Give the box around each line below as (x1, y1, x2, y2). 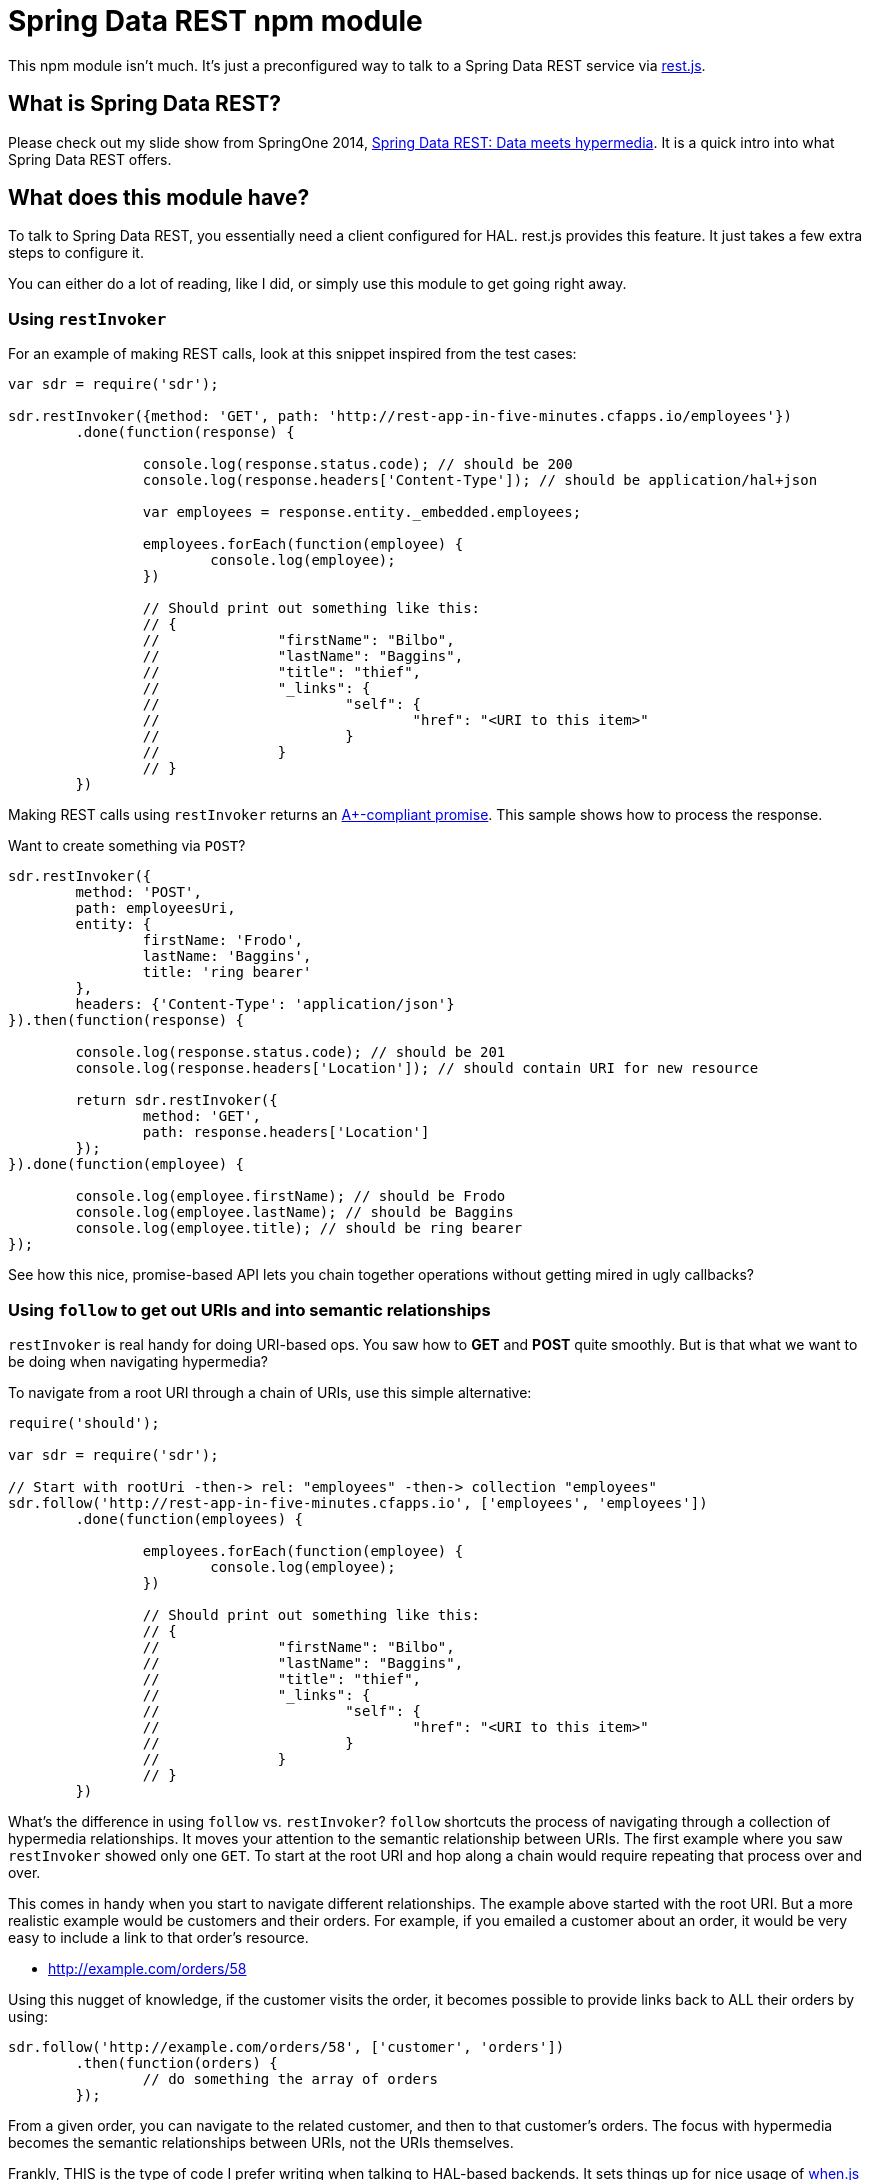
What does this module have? (8, 185, 310, 211)
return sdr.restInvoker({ (75, 1092, 278, 1109)
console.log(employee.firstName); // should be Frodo (75, 1188, 506, 1205)
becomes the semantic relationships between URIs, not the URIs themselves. (8, 2133, 514, 2151)
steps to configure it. (8, 244, 144, 262)
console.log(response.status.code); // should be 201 (75, 1044, 506, 1061)
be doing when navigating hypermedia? (8, 1352, 268, 1370)
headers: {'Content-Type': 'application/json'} (75, 996, 455, 1013)
